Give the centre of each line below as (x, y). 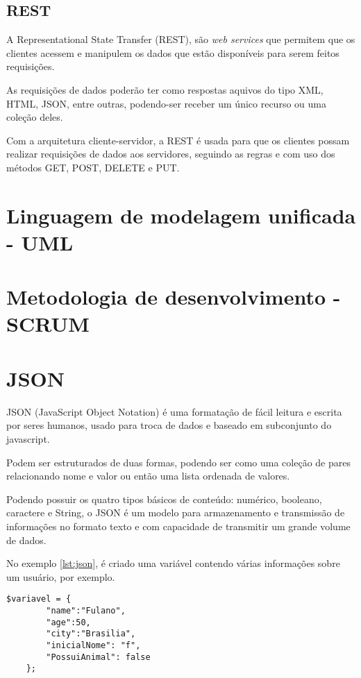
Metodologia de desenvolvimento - (174, 297)
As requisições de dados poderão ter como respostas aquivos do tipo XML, (165, 89)
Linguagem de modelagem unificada (181, 215)
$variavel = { (39, 599)
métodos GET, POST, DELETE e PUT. (93, 167)
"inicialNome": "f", (93, 645)
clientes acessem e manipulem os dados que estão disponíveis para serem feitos (173, 52)
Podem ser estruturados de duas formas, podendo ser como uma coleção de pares (178, 462)
